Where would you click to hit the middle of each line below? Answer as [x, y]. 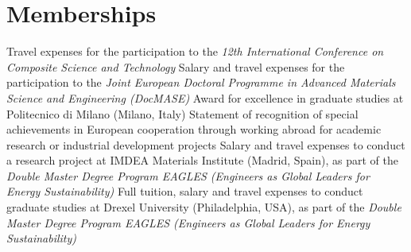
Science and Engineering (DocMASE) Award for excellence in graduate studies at [205, 97]
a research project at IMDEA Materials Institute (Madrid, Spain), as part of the [202, 160]
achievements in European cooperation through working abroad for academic [194, 129]
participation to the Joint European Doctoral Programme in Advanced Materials [201, 82]
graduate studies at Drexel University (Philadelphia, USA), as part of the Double [204, 207]
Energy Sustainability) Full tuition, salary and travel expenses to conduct [185, 191]
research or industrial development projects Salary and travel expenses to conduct [206, 144]
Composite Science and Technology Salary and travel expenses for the [176, 66]
